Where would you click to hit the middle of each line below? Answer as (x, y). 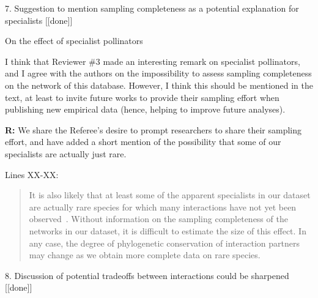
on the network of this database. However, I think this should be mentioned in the (159, 85)
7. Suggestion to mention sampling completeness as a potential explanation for (152, 8)
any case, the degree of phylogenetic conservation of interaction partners (164, 243)
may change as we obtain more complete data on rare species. (145, 255)
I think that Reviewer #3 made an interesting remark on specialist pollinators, (153, 61)
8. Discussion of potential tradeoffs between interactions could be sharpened (147, 275)
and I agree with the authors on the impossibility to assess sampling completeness (158, 73)
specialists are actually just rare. (66, 153)
